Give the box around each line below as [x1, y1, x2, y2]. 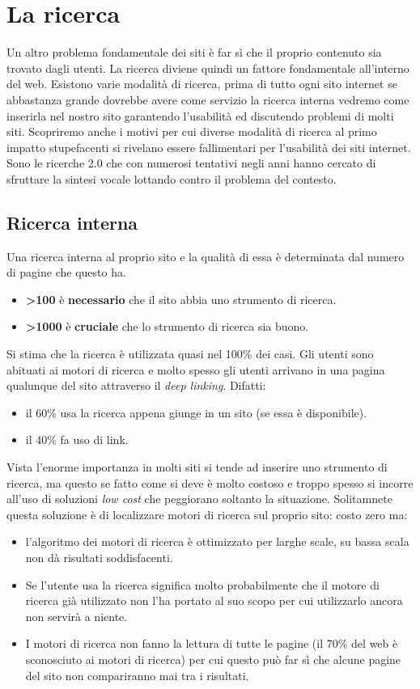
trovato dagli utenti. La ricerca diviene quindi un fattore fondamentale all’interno [6, 59, 409, 76]
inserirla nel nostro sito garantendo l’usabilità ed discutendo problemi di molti [6, 107, 394, 124]
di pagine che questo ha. [6, 264, 126, 281]
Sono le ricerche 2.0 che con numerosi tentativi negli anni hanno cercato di [6, 154, 376, 171]
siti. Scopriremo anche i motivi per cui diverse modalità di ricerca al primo [6, 123, 377, 140]
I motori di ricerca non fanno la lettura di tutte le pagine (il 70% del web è [25, 635, 398, 652]
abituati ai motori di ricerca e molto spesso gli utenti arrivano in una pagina [6, 361, 385, 378]
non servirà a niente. [25, 607, 128, 624]
